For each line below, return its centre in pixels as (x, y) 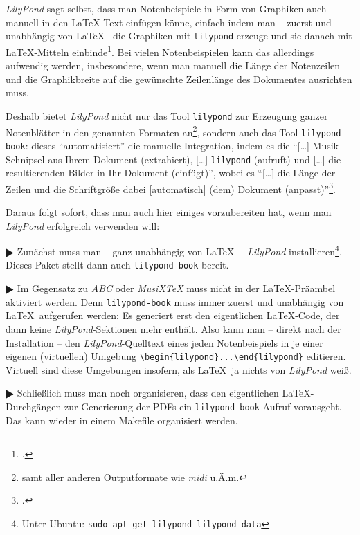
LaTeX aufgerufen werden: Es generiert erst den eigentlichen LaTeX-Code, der (173, 315)
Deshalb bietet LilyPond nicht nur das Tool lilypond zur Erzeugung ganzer (167, 115)
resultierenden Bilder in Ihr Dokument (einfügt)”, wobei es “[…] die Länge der (171, 173)
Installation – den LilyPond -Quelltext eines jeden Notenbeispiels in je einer (164, 342)
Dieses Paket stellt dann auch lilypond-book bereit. (117, 265)
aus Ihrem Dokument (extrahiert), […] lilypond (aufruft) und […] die (195, 159)
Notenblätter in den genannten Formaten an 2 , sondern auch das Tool (152, 131)
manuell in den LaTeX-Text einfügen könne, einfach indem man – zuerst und (169, 22)
